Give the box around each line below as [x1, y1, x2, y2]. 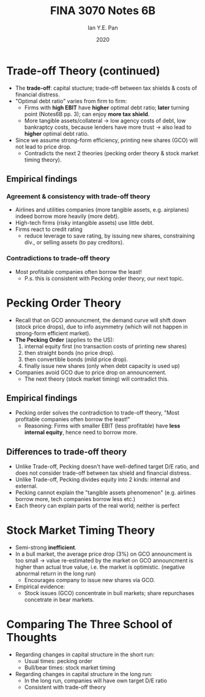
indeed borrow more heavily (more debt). [15, 212, 119, 220]
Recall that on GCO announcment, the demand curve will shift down [15, 316, 187, 324]
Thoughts [6, 631, 57, 645]
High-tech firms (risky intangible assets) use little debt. [15, 219, 154, 227]
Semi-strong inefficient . [15, 544, 76, 551]
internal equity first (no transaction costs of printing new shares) [24, 342, 187, 350]
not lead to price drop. [15, 142, 72, 150]
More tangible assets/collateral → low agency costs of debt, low [24, 117, 186, 124]
